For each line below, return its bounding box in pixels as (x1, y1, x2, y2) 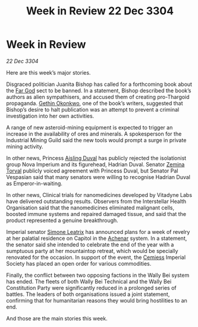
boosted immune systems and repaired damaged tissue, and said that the (6, 210, 186, 217)
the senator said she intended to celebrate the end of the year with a (6, 240, 174, 248)
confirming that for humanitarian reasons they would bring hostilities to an (6, 297, 187, 304)
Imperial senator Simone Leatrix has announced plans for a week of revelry (6, 228, 190, 235)
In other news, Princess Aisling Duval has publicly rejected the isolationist (6, 154, 187, 162)
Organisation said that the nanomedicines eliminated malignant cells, (6, 204, 174, 211)
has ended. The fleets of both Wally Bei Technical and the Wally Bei (6, 277, 172, 285)
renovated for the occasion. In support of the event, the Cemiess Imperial (6, 254, 186, 261)
